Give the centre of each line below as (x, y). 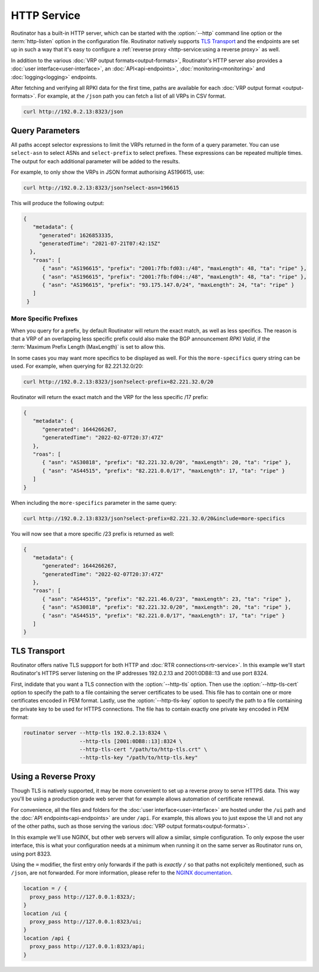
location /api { (47, 938)
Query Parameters (45, 130)
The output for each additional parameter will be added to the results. (95, 161)
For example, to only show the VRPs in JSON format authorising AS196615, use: (108, 172)
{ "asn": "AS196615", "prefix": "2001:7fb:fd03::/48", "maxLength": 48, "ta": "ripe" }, (175, 268)
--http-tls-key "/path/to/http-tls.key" (139, 758)
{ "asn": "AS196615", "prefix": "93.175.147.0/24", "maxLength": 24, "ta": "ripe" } (168, 285)
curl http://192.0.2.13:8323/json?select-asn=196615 (101, 187)
